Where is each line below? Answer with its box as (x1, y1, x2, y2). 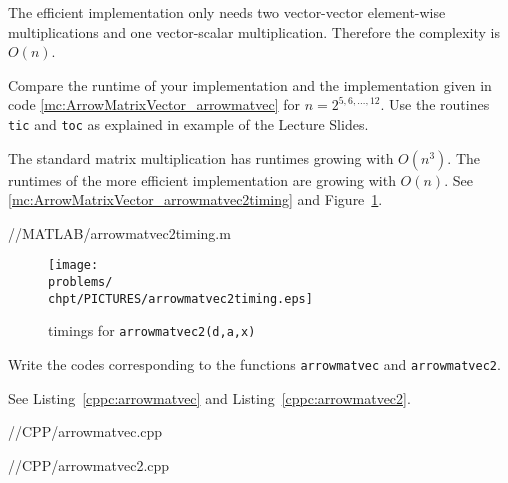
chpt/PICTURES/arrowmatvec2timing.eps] (48, 291, 313, 306)
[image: (48, 258, 99, 273)
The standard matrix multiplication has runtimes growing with (8, 147, 394, 168)
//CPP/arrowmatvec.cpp (8, 421, 163, 442)
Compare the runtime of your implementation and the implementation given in (8, 74, 492, 95)
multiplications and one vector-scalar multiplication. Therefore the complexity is (8, 21, 500, 42)
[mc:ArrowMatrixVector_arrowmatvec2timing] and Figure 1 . (8, 189, 383, 210)
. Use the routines (380, 94, 490, 115)
